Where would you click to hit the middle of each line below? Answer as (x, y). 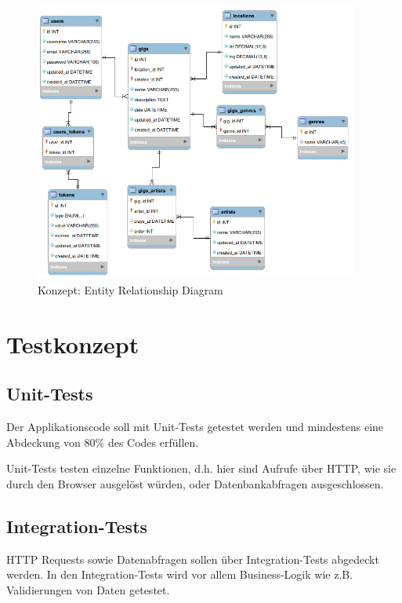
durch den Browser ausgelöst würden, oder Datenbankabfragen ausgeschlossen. (195, 483)
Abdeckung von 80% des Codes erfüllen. (103, 442)
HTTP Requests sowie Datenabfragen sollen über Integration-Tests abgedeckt (193, 559)
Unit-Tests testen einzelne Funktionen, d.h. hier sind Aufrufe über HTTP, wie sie (201, 468)
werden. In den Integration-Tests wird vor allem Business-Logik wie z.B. (180, 574)
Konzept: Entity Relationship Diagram (130, 289)
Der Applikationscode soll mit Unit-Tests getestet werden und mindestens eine (195, 427)
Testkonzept (73, 344)
